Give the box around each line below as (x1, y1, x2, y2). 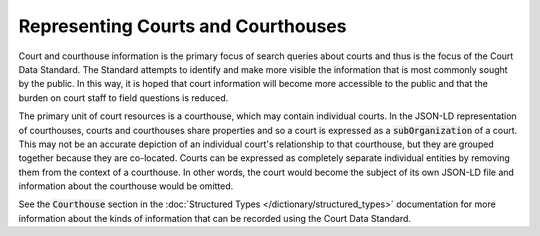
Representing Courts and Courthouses (18, 15, 347, 37)
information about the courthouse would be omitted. (18, 180, 234, 192)
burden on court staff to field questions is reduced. (18, 91, 229, 104)
